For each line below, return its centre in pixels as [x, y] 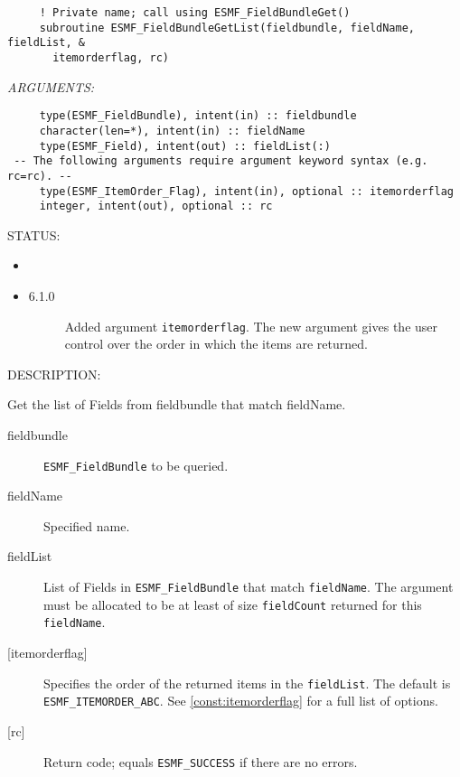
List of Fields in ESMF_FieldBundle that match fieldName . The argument [249, 587]
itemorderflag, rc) [111, 57]
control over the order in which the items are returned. [216, 344]
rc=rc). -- [40, 176]
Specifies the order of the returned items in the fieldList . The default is [247, 683]
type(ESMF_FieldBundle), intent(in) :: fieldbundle [198, 116]
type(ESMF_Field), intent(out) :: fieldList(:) [185, 146]
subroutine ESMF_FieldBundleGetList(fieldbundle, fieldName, [227, 28]
